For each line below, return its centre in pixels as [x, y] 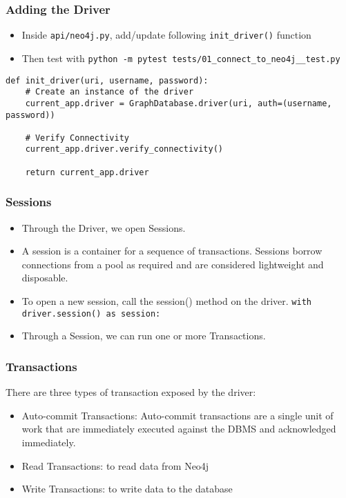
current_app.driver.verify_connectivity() [124, 149]
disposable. [45, 278]
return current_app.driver [87, 172]
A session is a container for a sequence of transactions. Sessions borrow [172, 251]
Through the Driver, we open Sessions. [104, 227]
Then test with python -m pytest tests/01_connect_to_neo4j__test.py [181, 58]
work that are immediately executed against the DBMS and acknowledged [179, 429]
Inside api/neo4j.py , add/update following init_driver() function [166, 35]
